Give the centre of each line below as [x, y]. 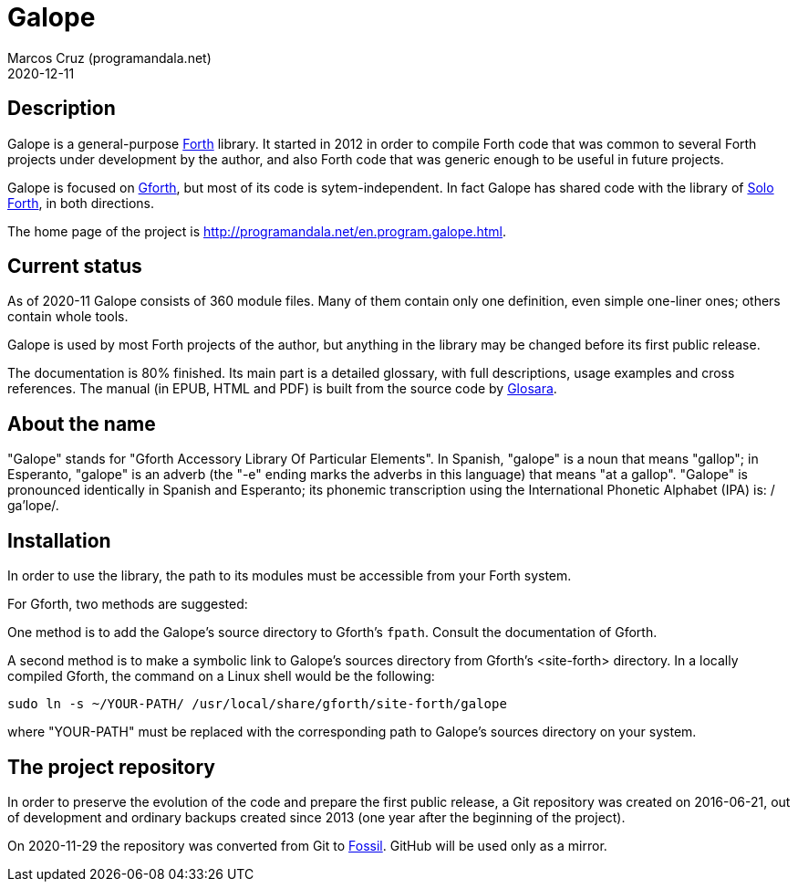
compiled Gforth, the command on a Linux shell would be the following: [221, 676]
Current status [75, 267]
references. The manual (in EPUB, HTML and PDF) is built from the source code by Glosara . [282, 389]
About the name [82, 424]
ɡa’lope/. [33, 506]
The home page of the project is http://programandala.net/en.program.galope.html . [257, 231]
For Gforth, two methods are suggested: [128, 604]
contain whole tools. [68, 317]
